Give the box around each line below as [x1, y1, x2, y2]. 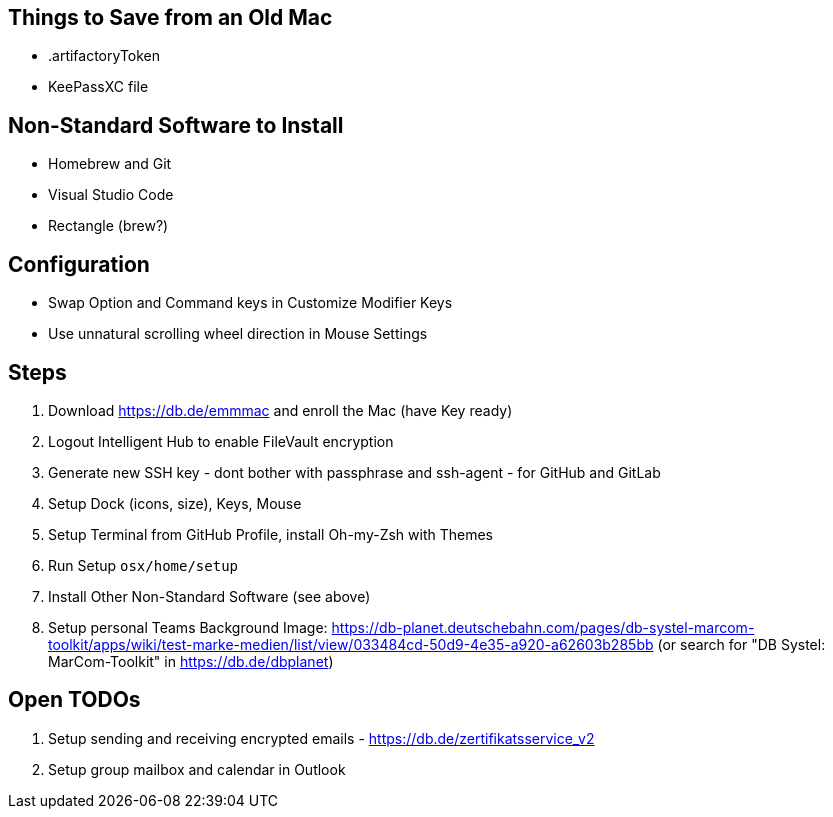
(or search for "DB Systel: [657, 635, 826, 653]
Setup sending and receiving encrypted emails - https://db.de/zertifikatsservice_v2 [48, 729, 595, 747]
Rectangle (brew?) [48, 217, 169, 235]
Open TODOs [8, 687, 141, 713]
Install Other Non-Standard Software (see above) [48, 587, 371, 605]
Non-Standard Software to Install [8, 112, 344, 138]
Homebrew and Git [48, 155, 172, 173]
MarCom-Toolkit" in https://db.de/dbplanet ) [48, 652, 334, 670]
